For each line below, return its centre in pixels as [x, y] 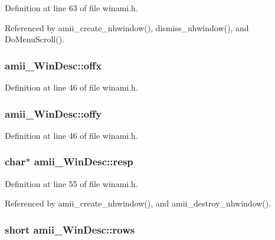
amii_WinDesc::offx [53, 65]
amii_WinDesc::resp [84, 161]
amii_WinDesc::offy [53, 113]
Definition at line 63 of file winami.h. [71, 8]
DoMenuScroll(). [35, 39]
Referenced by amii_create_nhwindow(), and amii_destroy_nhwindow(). [138, 203]
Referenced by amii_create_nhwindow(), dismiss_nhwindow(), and [127, 27]
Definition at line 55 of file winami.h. [71, 183]
